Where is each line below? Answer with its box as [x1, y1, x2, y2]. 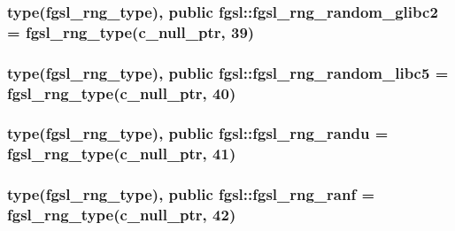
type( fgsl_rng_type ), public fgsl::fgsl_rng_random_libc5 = [7, 61, 449, 83]
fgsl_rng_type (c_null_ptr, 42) [7, 204, 236, 226]
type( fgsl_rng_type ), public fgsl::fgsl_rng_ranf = [7, 183, 375, 205]
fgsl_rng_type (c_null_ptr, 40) [7, 81, 236, 104]
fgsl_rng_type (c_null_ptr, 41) [7, 142, 236, 165]
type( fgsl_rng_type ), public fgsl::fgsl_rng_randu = [7, 122, 389, 144]
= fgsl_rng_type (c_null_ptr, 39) [7, 20, 255, 42]
